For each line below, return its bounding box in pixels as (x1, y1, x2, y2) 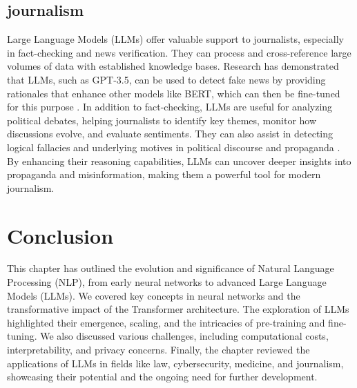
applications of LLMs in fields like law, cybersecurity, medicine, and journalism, (7, 356, 344, 370)
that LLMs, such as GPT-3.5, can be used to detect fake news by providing (7, 72, 326, 86)
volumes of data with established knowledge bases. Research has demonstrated (7, 59, 339, 73)
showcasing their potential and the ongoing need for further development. (7, 369, 318, 384)
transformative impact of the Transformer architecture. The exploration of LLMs (7, 302, 349, 316)
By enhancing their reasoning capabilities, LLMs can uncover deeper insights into (7, 153, 351, 168)
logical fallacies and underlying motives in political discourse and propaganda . (7, 139, 340, 154)
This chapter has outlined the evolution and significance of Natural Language (7, 261, 334, 275)
